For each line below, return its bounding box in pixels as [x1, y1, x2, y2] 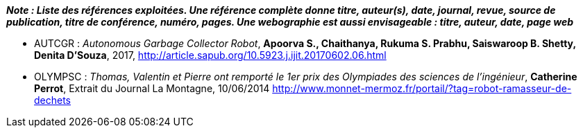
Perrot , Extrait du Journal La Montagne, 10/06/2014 [34, 82, 270, 94]
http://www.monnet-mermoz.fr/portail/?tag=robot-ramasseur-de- [272, 82, 572, 94]
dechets [34, 94, 71, 106]
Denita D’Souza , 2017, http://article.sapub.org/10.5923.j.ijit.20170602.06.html [34, 49, 387, 61]
